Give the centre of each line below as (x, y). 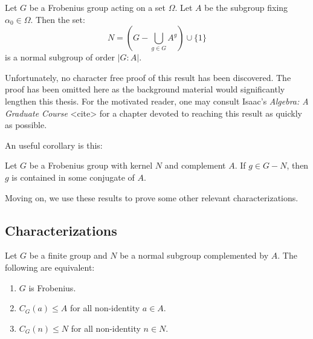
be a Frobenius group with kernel (91, 165)
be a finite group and (68, 255)
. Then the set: (58, 19)
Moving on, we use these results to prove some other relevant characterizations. (152, 197)
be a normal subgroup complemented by (194, 255)
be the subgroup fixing (246, 7)
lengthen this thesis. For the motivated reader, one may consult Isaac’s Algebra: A (157, 101)
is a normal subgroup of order (60, 57)
